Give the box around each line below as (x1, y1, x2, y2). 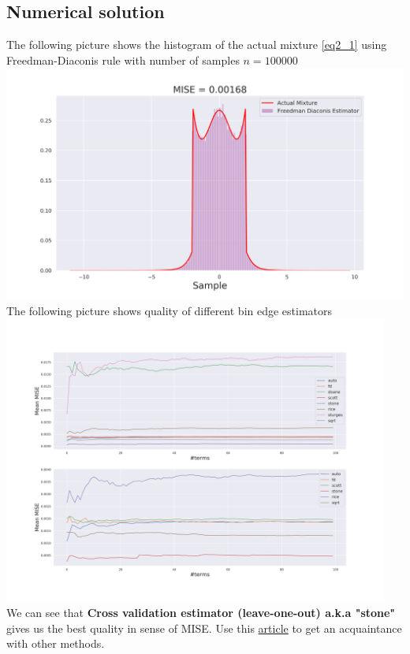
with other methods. (6, 635, 105, 652)
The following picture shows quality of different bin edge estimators (6, 302, 333, 318)
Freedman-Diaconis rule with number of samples (6, 51, 240, 68)
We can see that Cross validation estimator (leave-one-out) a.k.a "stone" (6, 604, 396, 621)
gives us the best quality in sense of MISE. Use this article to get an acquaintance (6, 619, 402, 636)
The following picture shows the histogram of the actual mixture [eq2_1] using (6, 36, 387, 53)
